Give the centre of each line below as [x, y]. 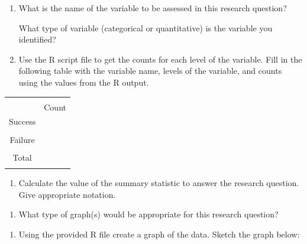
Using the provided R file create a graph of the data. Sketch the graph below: [159, 234]
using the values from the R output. [84, 82]
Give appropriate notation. [67, 194]
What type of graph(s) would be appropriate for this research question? [148, 214]
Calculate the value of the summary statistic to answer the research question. [159, 182]
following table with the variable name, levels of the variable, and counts [150, 71]
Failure [22, 139]
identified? [37, 39]
